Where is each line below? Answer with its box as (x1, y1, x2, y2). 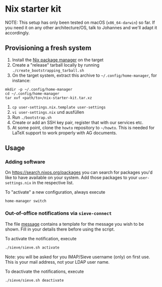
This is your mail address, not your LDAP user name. (5, 259, 110, 265)
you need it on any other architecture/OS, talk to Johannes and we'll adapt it (5, 24, 158, 30)
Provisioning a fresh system (5, 44, 92, 52)
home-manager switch (5, 198, 47, 204)
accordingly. (5, 30, 30, 36)
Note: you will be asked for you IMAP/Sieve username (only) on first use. (5, 254, 150, 260)
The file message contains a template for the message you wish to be (5, 221, 144, 227)
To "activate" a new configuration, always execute (5, 189, 106, 195)
